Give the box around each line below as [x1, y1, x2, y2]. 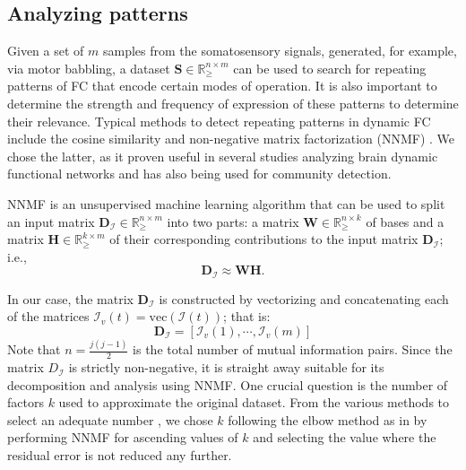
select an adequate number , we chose [7, 410, 213, 429]
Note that [7, 340, 61, 359]
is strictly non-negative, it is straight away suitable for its [68, 358, 384, 377]
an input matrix [7, 212, 95, 231]
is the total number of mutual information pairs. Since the [133, 340, 453, 359]
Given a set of [7, 41, 84, 60]
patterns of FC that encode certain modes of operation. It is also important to [7, 76, 437, 95]
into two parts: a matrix [167, 212, 299, 231]
